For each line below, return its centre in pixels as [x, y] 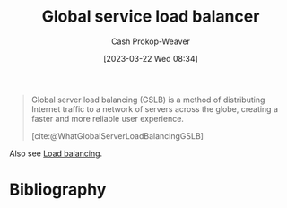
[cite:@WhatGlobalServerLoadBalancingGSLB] [117, 135]
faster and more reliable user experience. [107, 118]
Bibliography [58, 190]
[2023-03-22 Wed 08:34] [151, 58]
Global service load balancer [151, 17]
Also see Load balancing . [56, 153]
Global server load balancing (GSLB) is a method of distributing [148, 100]
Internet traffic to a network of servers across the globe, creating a [155, 108]
